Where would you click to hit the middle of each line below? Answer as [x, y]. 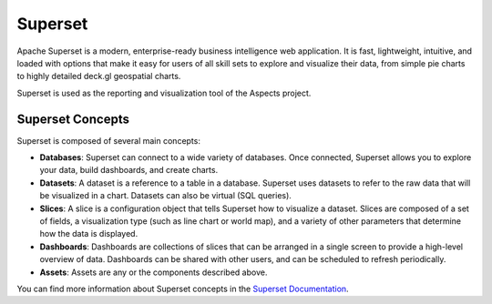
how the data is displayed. [89, 234]
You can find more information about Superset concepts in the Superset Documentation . [183, 289]
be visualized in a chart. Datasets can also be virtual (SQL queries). [165, 196]
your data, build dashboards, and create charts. [129, 170]
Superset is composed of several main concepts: [108, 140]
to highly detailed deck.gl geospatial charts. [99, 76]
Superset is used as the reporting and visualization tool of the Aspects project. [164, 93]
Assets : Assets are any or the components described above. [154, 272]
